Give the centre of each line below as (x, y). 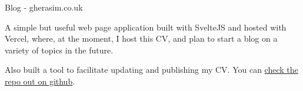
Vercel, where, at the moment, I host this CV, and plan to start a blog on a (141, 38)
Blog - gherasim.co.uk (44, 7)
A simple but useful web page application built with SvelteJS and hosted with (146, 27)
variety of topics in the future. (59, 50)
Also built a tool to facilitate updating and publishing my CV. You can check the (151, 70)
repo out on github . (40, 81)
